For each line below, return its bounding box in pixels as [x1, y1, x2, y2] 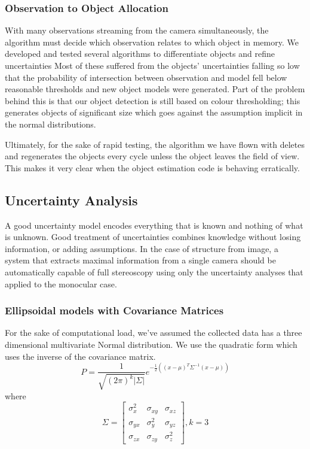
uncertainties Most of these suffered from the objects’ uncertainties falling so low [5, 59, 300, 71]
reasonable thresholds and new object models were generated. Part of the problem [5, 83, 305, 95]
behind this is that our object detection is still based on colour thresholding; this [5, 94, 300, 107]
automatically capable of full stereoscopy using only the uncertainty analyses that [5, 265, 303, 278]
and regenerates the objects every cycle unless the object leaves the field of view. [5, 150, 300, 162]
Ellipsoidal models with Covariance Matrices [5, 303, 224, 318]
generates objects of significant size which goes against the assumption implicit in [5, 106, 303, 119]
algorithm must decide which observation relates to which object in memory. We [5, 35, 299, 48]
